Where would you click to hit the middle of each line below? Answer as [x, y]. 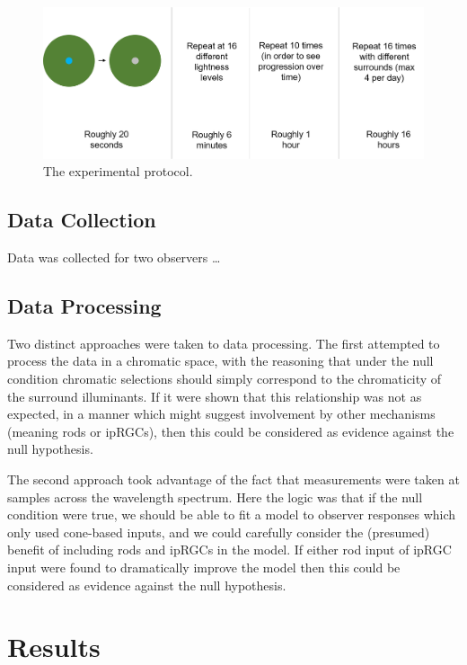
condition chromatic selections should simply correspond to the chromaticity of [225, 379]
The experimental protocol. [118, 171]
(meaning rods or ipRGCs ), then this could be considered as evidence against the [231, 431]
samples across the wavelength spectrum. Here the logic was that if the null [215, 497]
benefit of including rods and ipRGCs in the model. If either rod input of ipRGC [229, 550]
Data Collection [82, 220]
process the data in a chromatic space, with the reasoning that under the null [220, 361]
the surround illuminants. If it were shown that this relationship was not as [215, 396]
